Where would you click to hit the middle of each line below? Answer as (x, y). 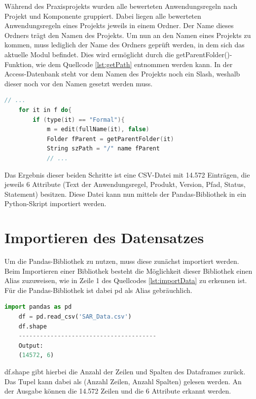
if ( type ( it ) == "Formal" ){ (79, 120)
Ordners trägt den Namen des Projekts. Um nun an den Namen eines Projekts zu (128, 35)
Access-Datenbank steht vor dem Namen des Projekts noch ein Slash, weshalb (122, 74)
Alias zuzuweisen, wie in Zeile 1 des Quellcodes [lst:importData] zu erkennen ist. (126, 280)
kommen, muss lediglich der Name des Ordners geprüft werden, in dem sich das (125, 45)
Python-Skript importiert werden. (55, 203)
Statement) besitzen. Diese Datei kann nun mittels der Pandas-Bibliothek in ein (125, 194)
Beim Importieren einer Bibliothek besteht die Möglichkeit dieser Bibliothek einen (128, 271)
